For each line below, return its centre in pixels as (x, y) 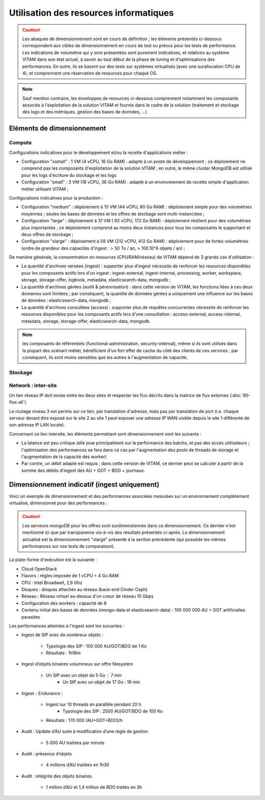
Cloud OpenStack (39, 568)
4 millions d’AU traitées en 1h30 (78, 765)
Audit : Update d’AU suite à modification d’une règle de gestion (85, 731)
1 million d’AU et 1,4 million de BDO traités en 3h (94, 787)
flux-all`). (18, 402)
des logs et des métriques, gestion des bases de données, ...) (85, 112)
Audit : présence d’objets (47, 754)
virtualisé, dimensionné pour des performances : (58, 503)
